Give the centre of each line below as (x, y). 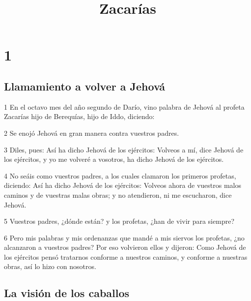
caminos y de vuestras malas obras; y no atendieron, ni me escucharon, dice (118, 195)
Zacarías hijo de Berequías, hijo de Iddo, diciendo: (79, 116)
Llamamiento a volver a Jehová (85, 86)
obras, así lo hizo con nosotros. (50, 266)
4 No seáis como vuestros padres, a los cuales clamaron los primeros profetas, (120, 175)
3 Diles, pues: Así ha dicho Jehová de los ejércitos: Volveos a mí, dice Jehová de (124, 149)
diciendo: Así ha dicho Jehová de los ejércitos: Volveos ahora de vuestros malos (123, 185)
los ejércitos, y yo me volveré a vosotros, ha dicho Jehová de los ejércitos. (114, 159)
